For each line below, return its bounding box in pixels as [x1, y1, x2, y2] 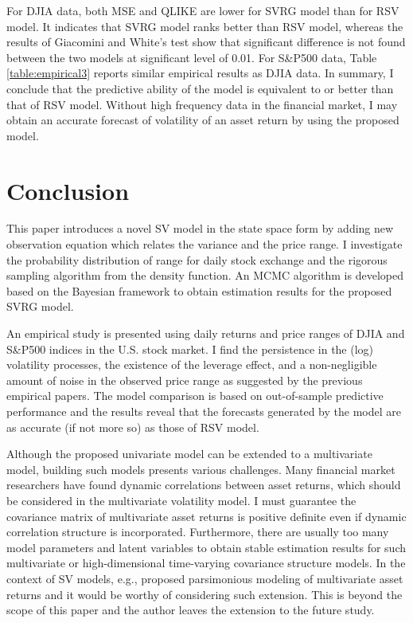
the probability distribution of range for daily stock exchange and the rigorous [6, 251, 388, 268]
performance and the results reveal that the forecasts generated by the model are [6, 403, 401, 419]
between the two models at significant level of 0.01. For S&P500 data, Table [6, 49, 377, 65]
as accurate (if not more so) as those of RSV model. [6, 418, 259, 435]
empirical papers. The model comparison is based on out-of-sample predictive [6, 387, 384, 404]
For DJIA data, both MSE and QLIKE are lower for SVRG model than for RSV [6, 2, 399, 18]
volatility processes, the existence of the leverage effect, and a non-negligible [6, 356, 377, 373]
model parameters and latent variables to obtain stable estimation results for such [6, 539, 406, 555]
